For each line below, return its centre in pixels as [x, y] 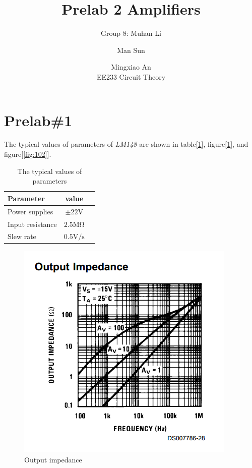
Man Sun [131, 50]
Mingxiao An [131, 67]
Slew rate [22, 236]
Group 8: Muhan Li [131, 33]
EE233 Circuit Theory [131, 76]
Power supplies [30, 211]
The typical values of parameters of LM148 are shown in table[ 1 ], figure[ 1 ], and [126, 144]
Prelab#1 [38, 120]
